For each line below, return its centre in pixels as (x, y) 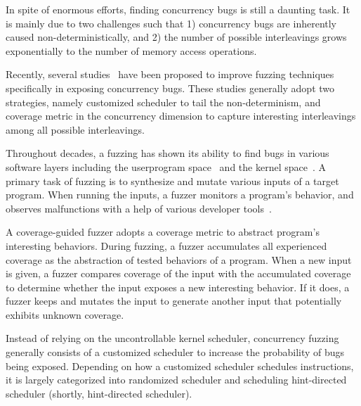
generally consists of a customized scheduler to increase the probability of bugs (175, 352)
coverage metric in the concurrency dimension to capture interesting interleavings (181, 116)
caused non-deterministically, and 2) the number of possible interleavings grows (176, 37)
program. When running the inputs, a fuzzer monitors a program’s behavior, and (180, 195)
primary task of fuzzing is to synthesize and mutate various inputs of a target (172, 180)
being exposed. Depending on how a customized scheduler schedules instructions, (180, 366)
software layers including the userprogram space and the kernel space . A (166, 166)
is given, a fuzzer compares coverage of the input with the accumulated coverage (178, 273)
